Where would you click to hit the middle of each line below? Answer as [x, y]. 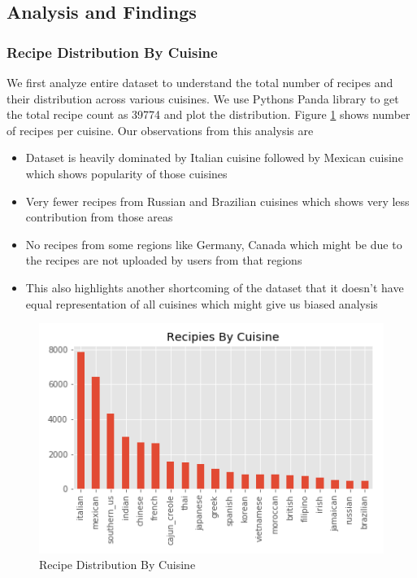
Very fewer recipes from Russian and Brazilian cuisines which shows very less [217, 201]
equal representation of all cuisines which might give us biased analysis [202, 303]
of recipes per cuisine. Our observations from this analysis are [160, 130]
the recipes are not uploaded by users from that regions [164, 260]
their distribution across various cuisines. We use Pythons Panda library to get [203, 98]
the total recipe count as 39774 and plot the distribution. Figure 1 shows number [208, 114]
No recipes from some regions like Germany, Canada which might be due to [214, 244]
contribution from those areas [99, 217]
